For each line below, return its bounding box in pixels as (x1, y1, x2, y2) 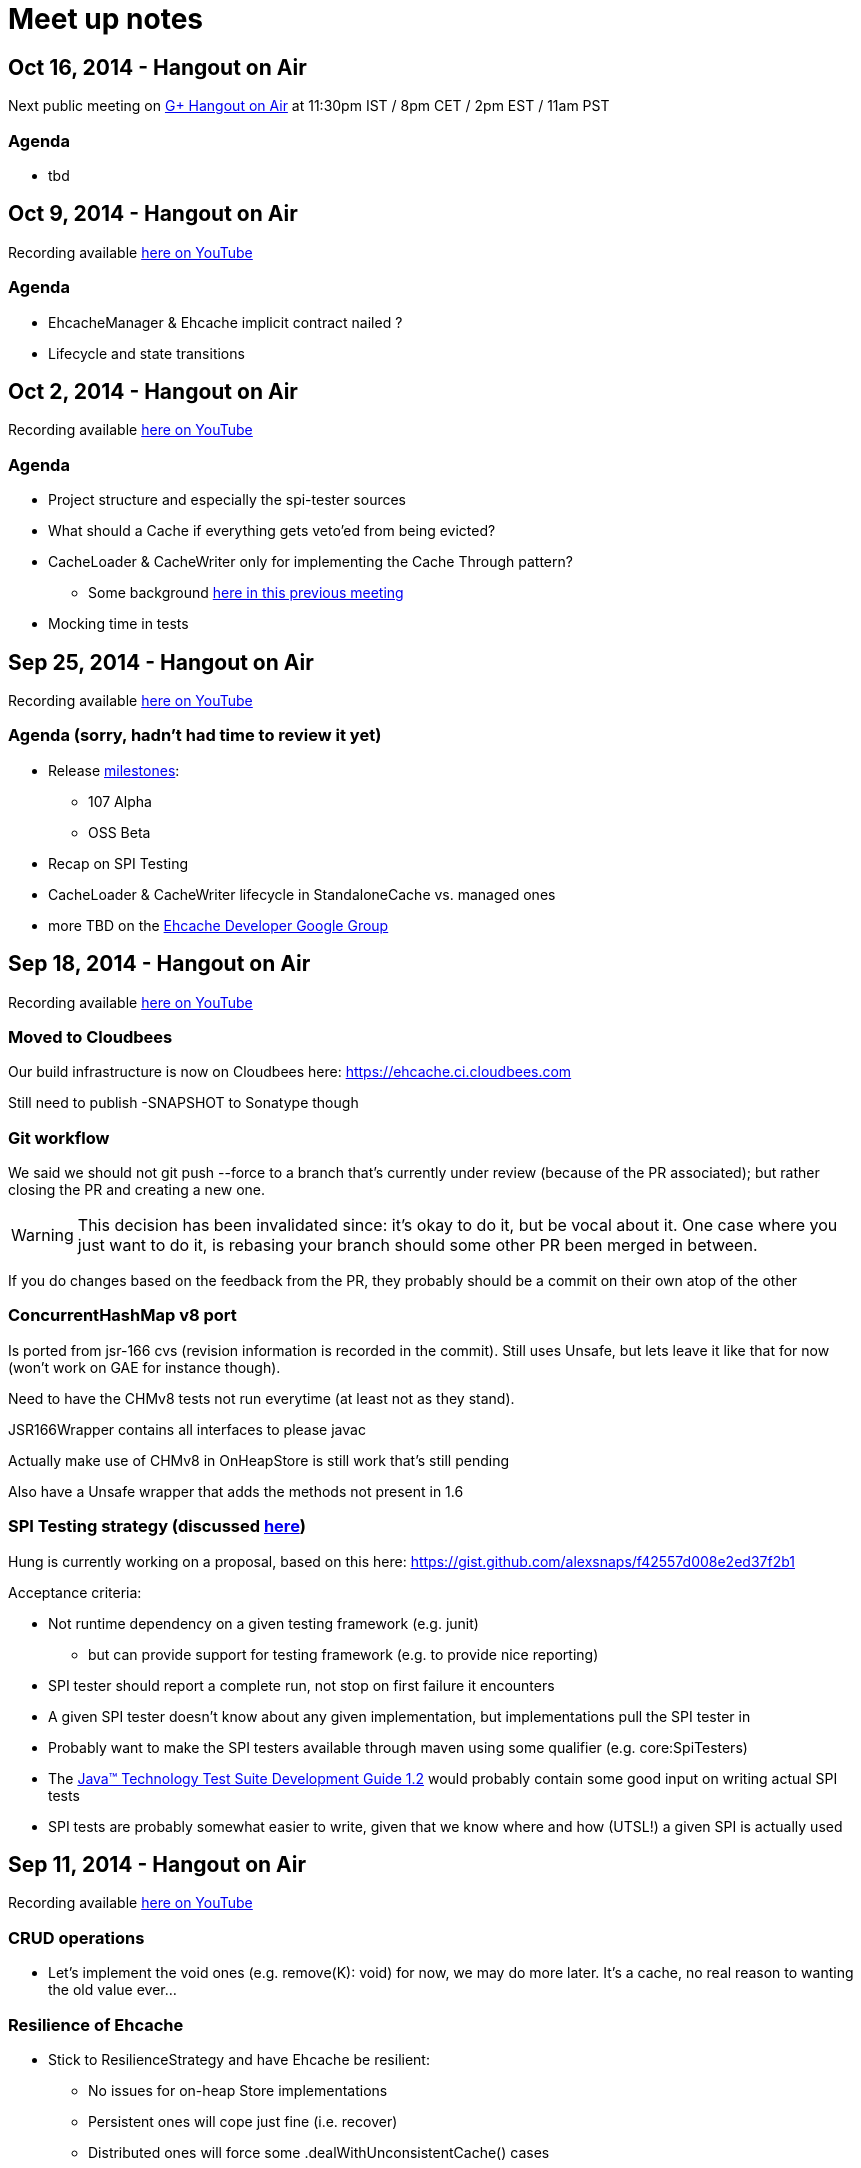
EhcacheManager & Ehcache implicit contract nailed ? (48, 313, 403, 331)
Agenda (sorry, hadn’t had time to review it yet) (8, 725, 382, 746)
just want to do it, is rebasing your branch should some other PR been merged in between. (77, 1235, 758, 1256)
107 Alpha (88, 792, 152, 810)
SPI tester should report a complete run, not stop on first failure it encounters (48, 1676, 555, 1694)
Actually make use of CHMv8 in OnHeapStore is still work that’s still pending (8, 1451, 510, 1469)
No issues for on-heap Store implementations (88, 2081, 388, 2099)
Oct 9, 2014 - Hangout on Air (8, 201, 298, 227)
